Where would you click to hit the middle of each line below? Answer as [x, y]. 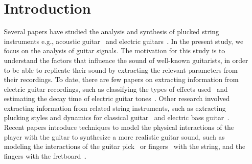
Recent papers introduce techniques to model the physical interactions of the [119, 127]
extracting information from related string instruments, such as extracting [115, 108]
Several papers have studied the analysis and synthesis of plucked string [112, 31]
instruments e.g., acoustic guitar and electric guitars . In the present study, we [124, 41]
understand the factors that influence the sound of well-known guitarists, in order [126, 60]
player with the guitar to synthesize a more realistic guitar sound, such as [114, 136]
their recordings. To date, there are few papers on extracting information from [121, 79]
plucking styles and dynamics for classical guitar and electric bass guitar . [117, 117]
